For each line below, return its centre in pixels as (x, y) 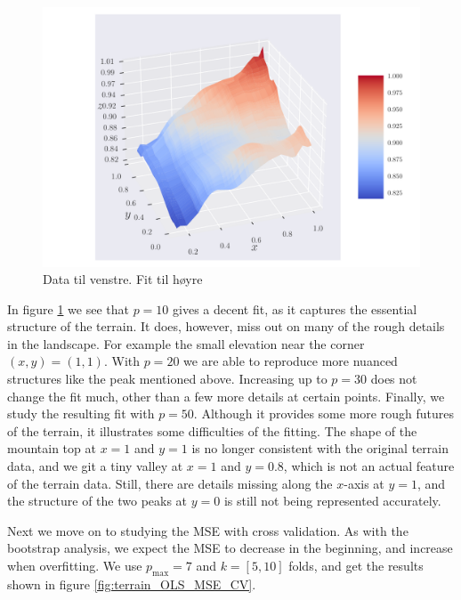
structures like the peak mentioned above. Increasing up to (167, 379)
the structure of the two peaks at (97, 501)
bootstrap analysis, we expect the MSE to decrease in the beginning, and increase (230, 548)
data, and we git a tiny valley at (95, 466)
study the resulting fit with (81, 414)
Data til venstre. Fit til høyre (123, 279)
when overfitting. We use (75, 565)
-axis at (364, 483)
